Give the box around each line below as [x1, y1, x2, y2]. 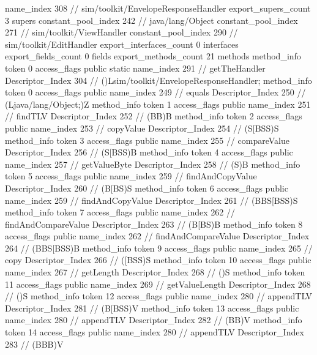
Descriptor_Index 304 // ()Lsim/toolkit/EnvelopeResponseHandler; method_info [5, 73, 312, 86]
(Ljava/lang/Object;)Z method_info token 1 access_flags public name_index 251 [5, 97, 311, 110]
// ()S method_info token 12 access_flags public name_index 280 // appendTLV [5, 290, 313, 302]
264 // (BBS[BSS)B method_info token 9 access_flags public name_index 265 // [5, 241, 313, 254]
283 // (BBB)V [5, 337, 64, 350]
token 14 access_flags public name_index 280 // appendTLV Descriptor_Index [5, 326, 304, 338]
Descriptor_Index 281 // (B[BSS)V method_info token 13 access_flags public [5, 301, 299, 314]
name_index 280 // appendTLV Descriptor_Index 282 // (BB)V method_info [5, 313, 302, 326]
